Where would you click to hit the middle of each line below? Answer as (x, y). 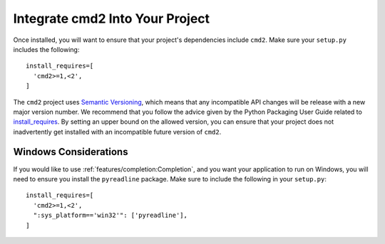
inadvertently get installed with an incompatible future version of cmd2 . (117, 132)
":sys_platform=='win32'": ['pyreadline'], (111, 216)
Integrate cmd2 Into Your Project (112, 18)
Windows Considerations (71, 152)
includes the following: (46, 49)
